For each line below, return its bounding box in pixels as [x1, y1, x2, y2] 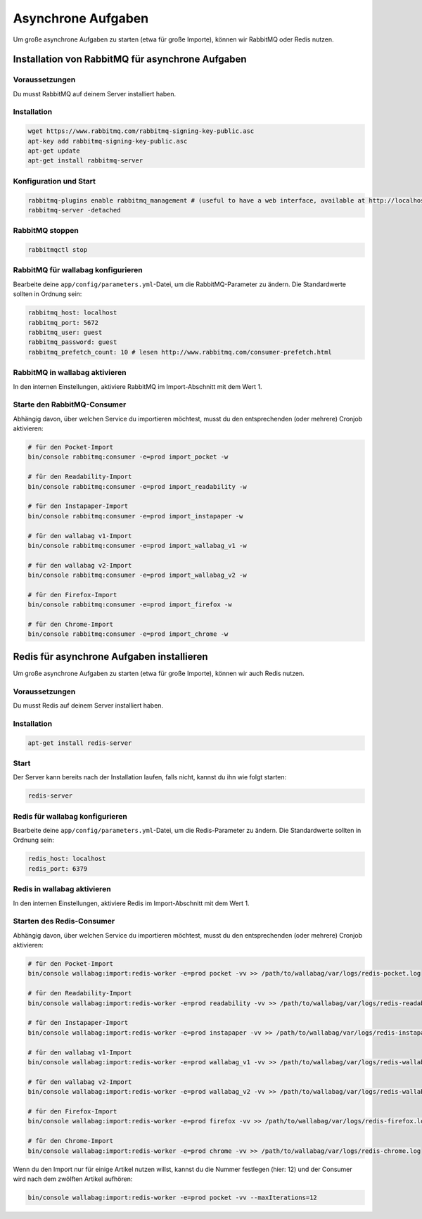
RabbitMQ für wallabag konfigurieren [13, 265, 143, 275]
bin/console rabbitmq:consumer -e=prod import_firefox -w [27, 601, 232, 608]
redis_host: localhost [27, 855, 106, 863]
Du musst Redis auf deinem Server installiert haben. [13, 701, 164, 710]
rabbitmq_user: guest [27, 328, 103, 336]
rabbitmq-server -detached [27, 206, 121, 214]
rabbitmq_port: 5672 [27, 319, 98, 326]
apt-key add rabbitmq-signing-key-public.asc [27, 137, 188, 145]
